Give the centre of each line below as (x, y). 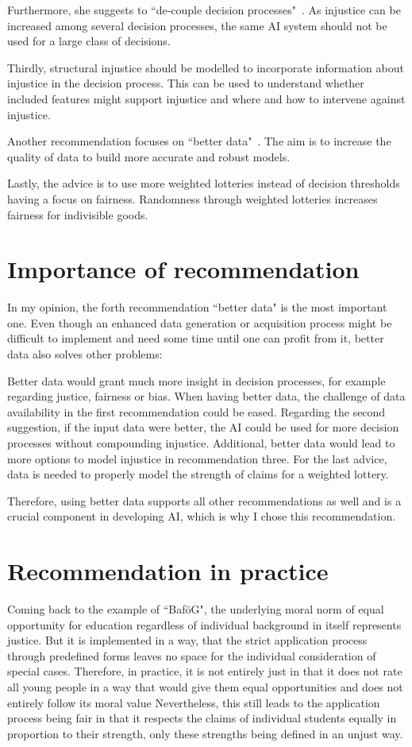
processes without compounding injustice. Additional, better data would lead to (201, 443)
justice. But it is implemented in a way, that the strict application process (187, 640)
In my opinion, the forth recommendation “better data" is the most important (197, 307)
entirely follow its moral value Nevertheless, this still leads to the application (194, 702)
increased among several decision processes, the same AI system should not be (197, 25)
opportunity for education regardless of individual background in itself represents (204, 624)
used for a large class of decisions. (89, 41)
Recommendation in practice (168, 571)
